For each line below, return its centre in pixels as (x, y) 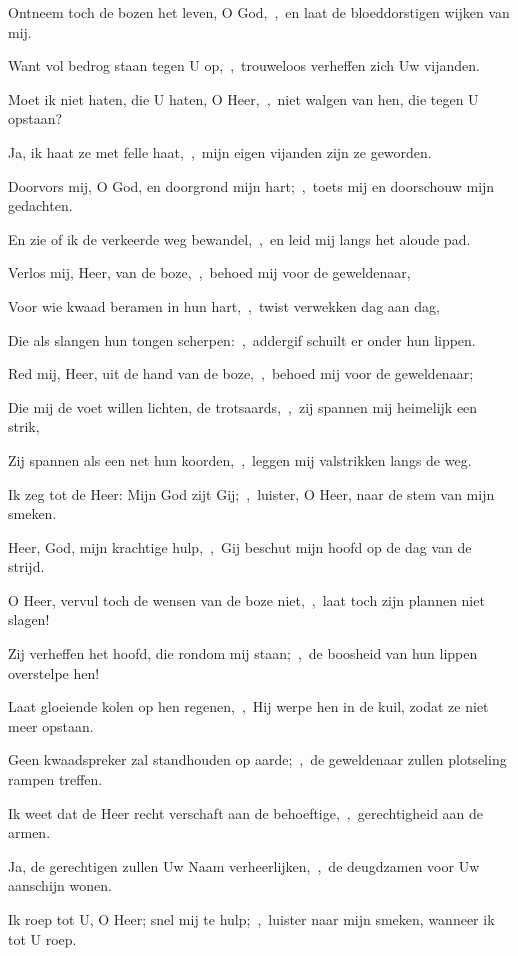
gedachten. (40, 205)
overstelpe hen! (54, 672)
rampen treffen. (55, 779)
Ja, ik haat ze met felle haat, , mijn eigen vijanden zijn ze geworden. (220, 151)
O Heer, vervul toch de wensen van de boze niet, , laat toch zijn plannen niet (246, 599)
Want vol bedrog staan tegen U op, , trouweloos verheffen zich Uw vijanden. (244, 65)
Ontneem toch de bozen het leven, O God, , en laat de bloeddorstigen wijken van (259, 12)
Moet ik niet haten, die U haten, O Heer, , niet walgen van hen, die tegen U (243, 98)
